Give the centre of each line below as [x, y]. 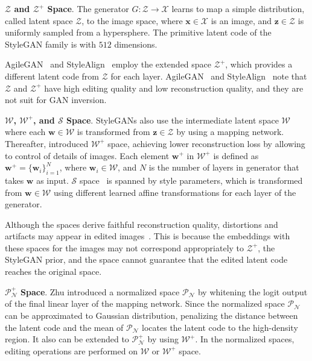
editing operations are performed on [71, 350]
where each [25, 132]
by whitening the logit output [253, 291]
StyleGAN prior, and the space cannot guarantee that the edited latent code [146, 259]
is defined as [236, 155]
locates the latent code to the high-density [220, 327]
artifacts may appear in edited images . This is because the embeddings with [148, 236]
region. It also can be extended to [67, 339]
